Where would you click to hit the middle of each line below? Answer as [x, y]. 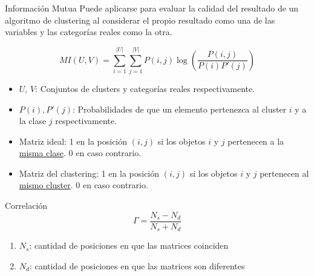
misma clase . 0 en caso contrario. [80, 153]
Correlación [26, 205]
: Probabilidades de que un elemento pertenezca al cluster [179, 109]
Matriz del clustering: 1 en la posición [89, 173]
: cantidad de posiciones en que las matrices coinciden [129, 245]
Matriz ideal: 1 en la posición [73, 141]
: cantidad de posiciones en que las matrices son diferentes [137, 265]
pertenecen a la [256, 141]
